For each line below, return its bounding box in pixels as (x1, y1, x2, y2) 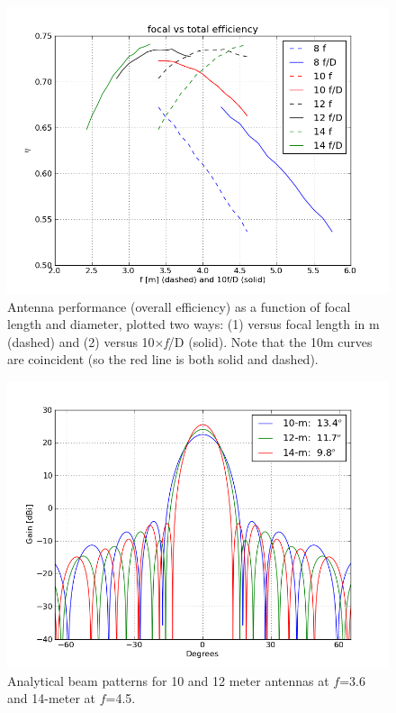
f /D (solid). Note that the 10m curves (164, 332, 373, 351)
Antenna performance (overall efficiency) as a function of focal (7, 297, 351, 315)
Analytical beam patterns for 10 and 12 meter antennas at (7, 671, 329, 690)
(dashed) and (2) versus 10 (7, 332, 155, 351)
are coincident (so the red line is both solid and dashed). (7, 350, 319, 369)
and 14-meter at (7, 689, 96, 708)
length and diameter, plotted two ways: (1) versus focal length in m (7, 315, 380, 334)
